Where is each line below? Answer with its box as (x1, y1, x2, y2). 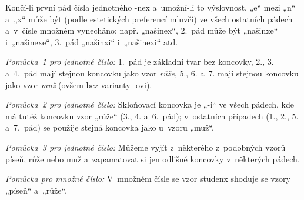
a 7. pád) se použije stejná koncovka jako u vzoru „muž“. (5, 121, 214, 134)
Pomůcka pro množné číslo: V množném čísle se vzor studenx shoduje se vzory (5, 172, 290, 185)
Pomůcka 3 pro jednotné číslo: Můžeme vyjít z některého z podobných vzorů (5, 141, 286, 153)
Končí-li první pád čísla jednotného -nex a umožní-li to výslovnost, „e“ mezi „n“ (5, 1, 296, 13)
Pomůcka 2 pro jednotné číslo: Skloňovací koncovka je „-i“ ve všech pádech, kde (5, 98, 294, 111)
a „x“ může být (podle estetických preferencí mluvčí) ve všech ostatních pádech (5, 12, 293, 25)
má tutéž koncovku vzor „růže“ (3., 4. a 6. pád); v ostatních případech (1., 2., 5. (5, 109, 299, 122)
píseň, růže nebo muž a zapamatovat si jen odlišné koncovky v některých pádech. (5, 152, 300, 165)
